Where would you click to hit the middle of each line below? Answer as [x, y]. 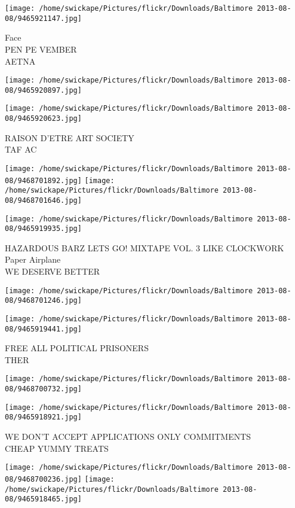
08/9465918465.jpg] [43, 499]
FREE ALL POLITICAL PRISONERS [77, 348]
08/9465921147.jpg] [43, 18]
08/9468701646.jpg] [43, 200]
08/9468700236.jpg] [43, 479]
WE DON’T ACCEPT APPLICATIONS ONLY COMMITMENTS [128, 436]
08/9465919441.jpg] [43, 329]
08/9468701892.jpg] [43, 180]
